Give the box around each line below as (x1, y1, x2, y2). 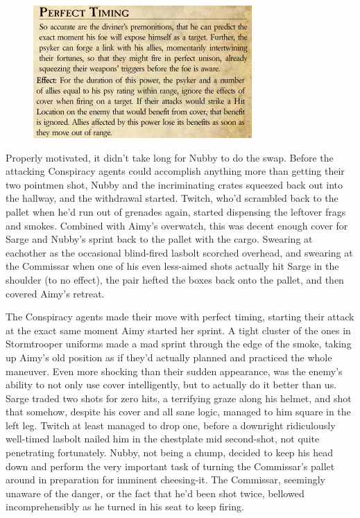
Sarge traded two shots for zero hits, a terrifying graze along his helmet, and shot (6, 390, 352, 405)
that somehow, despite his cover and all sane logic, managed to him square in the (6, 404, 351, 419)
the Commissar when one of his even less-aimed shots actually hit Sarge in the (6, 259, 339, 273)
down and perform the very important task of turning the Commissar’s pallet (6, 458, 335, 473)
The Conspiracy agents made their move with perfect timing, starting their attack (6, 309, 354, 324)
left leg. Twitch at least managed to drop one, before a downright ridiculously (6, 417, 336, 432)
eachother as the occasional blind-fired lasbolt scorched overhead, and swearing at (6, 245, 353, 259)
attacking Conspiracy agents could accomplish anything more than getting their (6, 164, 345, 178)
